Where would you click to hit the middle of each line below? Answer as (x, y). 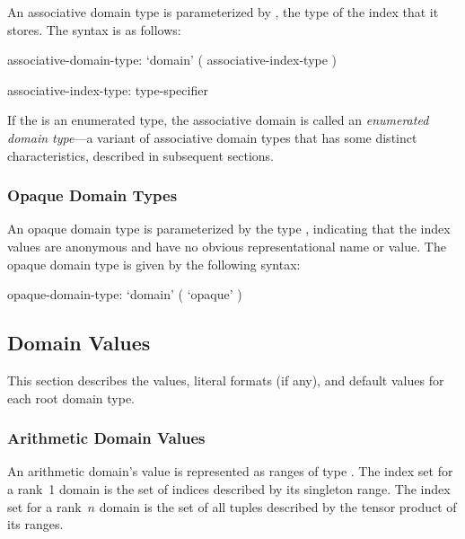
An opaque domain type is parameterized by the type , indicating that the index (229, 229)
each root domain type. (71, 398)
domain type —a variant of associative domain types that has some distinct (212, 137)
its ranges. (35, 524)
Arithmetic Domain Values (106, 438)
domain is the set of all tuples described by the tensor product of (278, 506)
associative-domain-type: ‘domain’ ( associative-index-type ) (172, 60)
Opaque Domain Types (92, 195)
